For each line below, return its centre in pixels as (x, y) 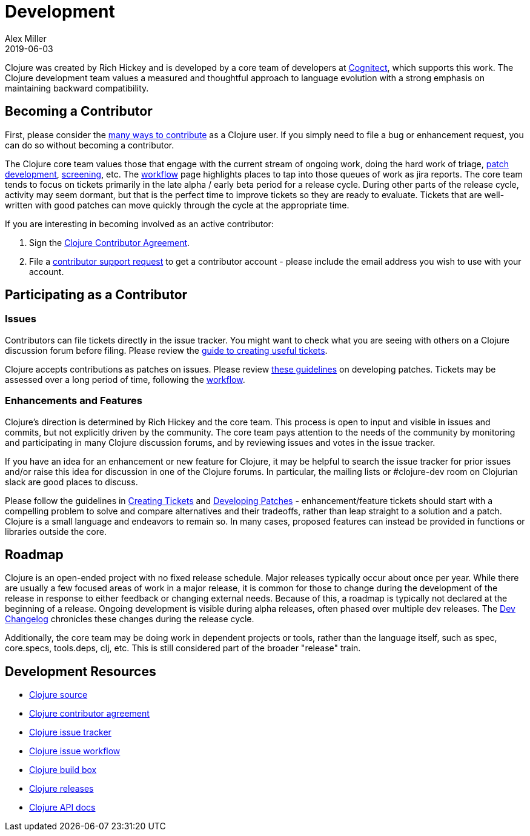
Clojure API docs (62, 808)
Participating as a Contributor (96, 295)
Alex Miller (26, 38)
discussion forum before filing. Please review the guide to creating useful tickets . (166, 350)
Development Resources (81, 671)
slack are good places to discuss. (71, 482)
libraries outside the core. (56, 531)
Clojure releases (61, 789)
